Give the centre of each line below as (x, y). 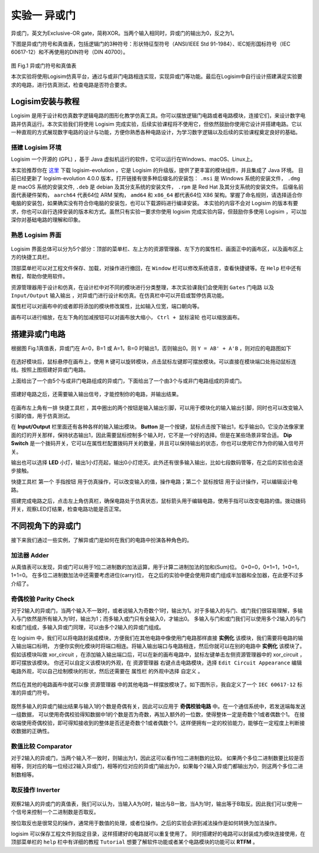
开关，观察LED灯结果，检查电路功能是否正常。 (68, 509)
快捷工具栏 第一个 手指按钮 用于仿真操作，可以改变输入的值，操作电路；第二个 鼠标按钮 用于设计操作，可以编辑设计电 (154, 481)
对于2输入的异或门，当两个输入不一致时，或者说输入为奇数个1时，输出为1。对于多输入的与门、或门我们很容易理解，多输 (157, 610)
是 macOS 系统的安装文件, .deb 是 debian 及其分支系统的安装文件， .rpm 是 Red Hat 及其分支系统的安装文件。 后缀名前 (157, 187)
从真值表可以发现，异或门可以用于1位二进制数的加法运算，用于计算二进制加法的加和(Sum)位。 (126, 567)
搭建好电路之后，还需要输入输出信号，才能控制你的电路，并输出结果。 (96, 394)
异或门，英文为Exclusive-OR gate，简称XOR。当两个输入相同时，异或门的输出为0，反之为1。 (124, 33)
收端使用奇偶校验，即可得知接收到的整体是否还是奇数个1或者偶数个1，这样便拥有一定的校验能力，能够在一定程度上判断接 (158, 723)
